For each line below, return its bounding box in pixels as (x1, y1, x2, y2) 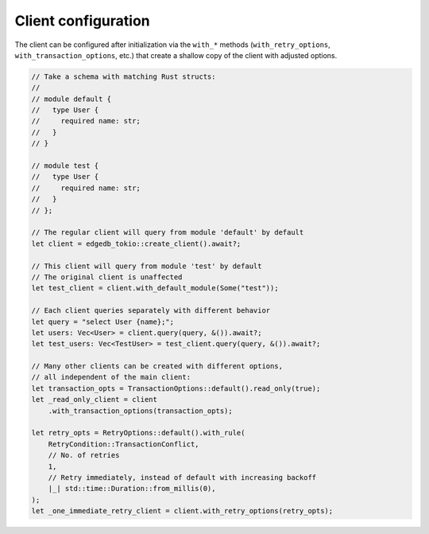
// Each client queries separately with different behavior (31, 306, 271, 315)
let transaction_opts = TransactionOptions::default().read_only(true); (31, 384, 321, 393)
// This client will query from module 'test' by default (31, 261, 262, 271)
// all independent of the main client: (31, 372, 191, 382)
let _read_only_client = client (31, 395, 158, 404)
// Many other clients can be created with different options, (31, 362, 284, 371)
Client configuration (14, 12, 150, 29)
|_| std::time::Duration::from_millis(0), (48, 484, 216, 493)
